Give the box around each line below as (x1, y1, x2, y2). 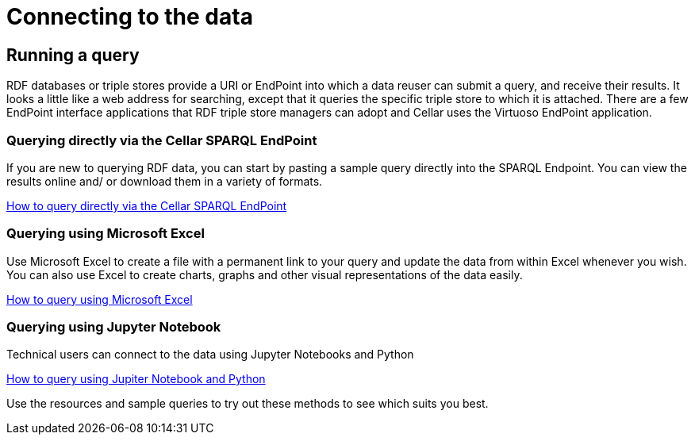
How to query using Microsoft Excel (6, 292, 193, 306)
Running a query (6, 44, 140, 65)
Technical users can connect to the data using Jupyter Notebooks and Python (6, 347, 414, 362)
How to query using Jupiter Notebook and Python (6, 372, 266, 386)
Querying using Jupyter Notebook (6, 319, 221, 336)
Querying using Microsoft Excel (6, 225, 205, 242)
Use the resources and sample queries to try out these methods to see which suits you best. (6, 397, 489, 411)
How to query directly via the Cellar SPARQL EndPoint (6, 198, 287, 213)
